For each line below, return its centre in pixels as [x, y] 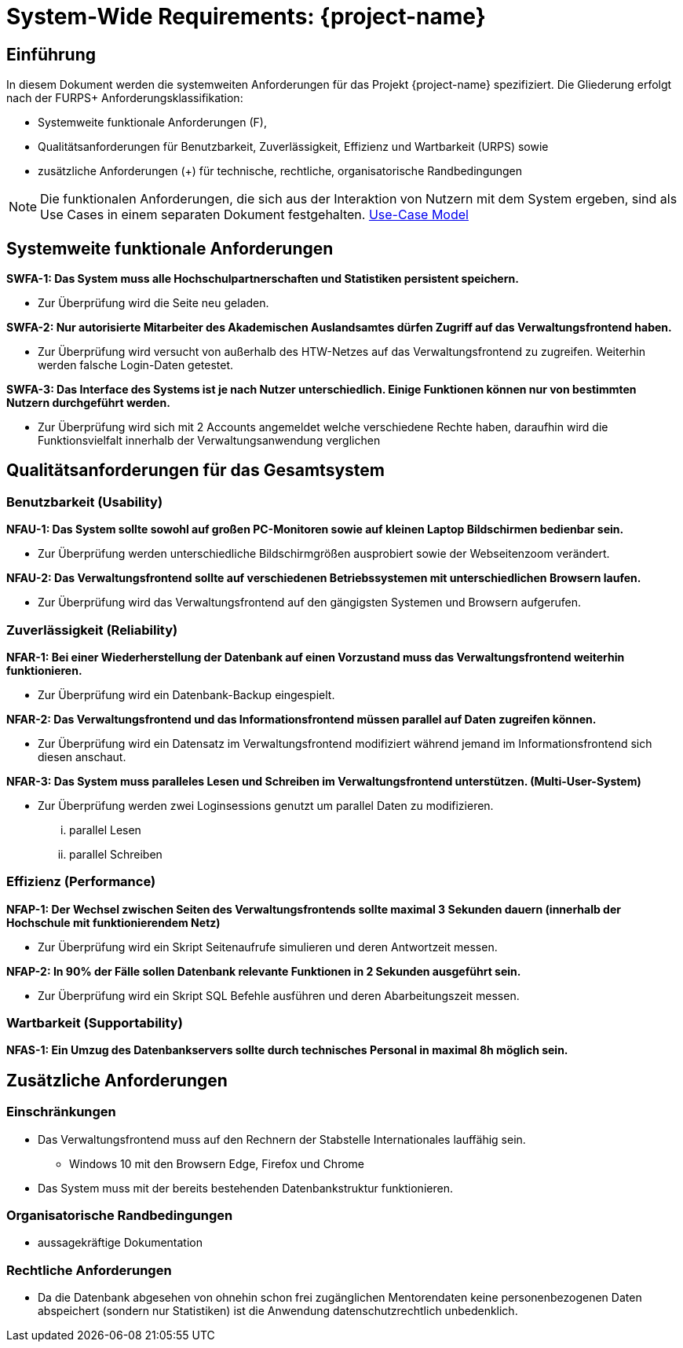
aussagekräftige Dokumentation [121, 1243]
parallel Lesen [105, 830]
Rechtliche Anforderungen [89, 1270]
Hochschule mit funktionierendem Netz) [113, 922]
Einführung [51, 54]
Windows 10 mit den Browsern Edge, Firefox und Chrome [217, 1163]
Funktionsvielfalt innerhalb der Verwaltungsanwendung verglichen [209, 441]
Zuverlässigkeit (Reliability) [92, 630]
